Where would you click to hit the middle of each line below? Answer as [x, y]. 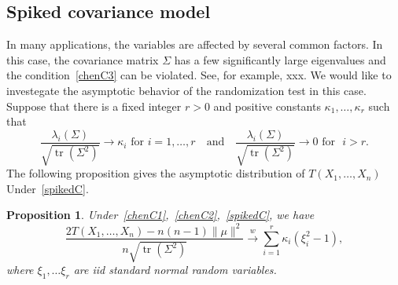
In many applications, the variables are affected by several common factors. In [195, 44]
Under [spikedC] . [48, 188]
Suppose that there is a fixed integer [94, 106]
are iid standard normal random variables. [175, 269]
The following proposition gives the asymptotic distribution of [156, 173]
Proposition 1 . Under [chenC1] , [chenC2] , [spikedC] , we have [160, 215]
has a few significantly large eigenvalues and [280, 59]
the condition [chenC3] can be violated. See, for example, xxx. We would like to [199, 75]
